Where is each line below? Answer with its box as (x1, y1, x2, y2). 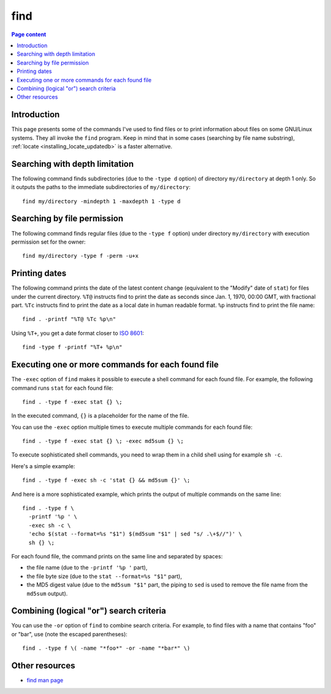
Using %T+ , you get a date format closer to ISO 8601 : (11, 329, 144, 337)
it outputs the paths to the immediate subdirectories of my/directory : (11, 183, 191, 191)
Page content (11, 31, 47, 38)
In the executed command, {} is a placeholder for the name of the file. (11, 412, 189, 420)
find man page (26, 677, 64, 684)
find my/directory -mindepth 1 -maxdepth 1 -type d (22, 198, 181, 205)
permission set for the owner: (11, 238, 86, 245)
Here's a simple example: (11, 462, 75, 469)
